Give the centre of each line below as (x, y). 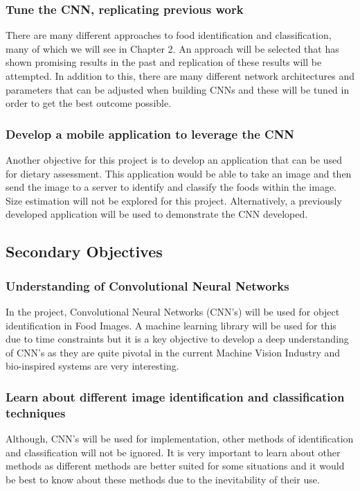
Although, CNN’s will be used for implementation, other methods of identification (180, 439)
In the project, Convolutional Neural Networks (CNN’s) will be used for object (173, 311)
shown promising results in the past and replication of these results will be (164, 62)
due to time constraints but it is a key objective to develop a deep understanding (177, 339)
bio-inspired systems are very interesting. (92, 366)
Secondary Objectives (84, 251)
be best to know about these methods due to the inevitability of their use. (163, 479)
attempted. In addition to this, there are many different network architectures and (180, 76)
